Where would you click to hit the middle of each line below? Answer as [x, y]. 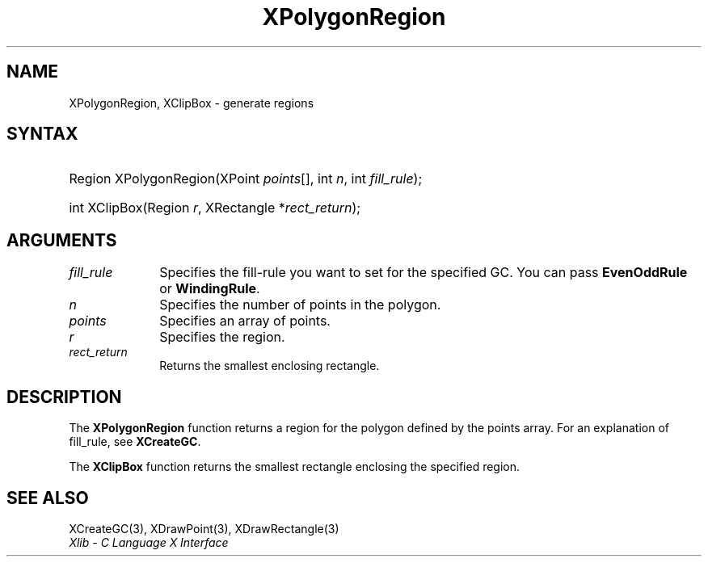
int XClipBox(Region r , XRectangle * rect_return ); [215, 208]
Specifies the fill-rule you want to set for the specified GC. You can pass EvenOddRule [424, 273]
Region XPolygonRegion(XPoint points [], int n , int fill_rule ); [246, 179]
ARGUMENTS [62, 240]
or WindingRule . [210, 289]
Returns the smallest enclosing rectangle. [270, 366]
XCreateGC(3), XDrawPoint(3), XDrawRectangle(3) [204, 528]
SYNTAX [42, 134]
